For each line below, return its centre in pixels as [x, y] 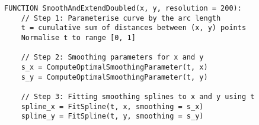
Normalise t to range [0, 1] [78, 37]
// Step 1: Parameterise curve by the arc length [121, 18]
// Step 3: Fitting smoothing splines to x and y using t [138, 96]
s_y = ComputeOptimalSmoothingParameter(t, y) [114, 77]
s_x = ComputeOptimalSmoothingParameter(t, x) [114, 67]
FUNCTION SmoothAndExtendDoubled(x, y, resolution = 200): [123, 8]
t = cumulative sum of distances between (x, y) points [134, 28]
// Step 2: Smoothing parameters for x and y [112, 57]
